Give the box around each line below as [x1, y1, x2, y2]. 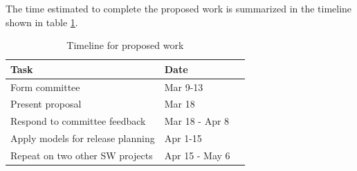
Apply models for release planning [10, 131, 155, 145]
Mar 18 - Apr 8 [164, 114, 230, 128]
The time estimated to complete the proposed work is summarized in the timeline [6, 1, 352, 15]
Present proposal [10, 97, 82, 111]
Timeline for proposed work [66, 38, 184, 52]
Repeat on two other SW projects [10, 148, 153, 162]
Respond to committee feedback [10, 114, 146, 128]
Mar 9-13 [164, 79, 203, 94]
